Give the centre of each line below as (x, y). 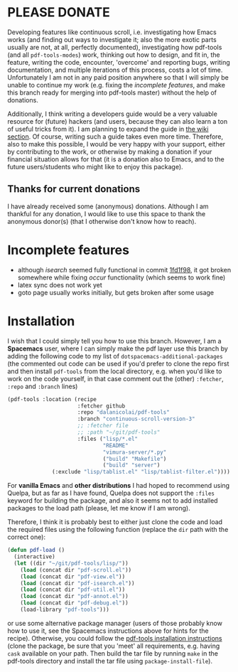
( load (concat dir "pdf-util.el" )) (73, 590)
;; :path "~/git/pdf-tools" (119, 432)
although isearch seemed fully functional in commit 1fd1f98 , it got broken (124, 270)
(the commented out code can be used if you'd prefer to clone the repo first (118, 363)
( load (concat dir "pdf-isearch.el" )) (77, 583)
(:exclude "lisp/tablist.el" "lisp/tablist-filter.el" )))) (141, 472)
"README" (116, 445)
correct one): (27, 537)
